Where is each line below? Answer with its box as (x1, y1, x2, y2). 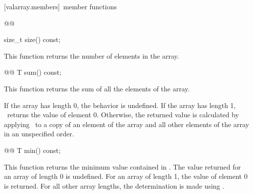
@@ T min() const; (4, 145, 61, 155)
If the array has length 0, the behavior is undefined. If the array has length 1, (4, 100, 236, 110)
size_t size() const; (4, 34, 61, 44)
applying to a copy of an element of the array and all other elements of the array (4, 119, 249, 129)
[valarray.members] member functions (4, 1, 117, 11)
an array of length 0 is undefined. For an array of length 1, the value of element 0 (4, 171, 248, 181)
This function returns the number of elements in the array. (4, 50, 179, 61)
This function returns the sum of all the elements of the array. (4, 83, 190, 93)
